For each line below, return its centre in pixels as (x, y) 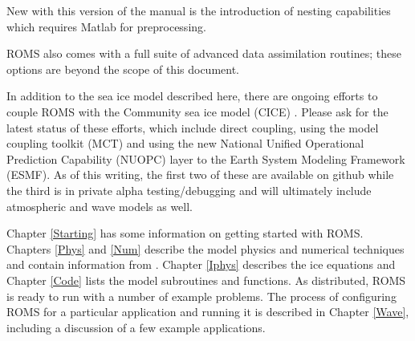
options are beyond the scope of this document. (123, 69)
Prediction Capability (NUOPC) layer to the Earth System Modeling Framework (206, 158)
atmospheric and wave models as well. (100, 206)
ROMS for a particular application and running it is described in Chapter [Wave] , (208, 312)
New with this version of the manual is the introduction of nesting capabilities (199, 10)
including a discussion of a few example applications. (136, 327)
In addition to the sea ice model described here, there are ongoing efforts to (192, 96)
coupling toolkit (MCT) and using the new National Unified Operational (185, 143)
